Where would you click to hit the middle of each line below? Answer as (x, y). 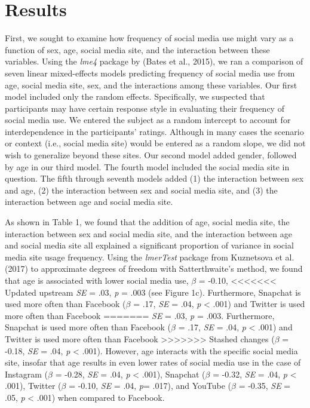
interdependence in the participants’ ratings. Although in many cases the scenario (154, 131)
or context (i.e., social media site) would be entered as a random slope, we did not (155, 143)
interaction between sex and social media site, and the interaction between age (148, 233)
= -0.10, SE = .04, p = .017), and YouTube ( (150, 386)
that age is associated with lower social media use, (97, 280)
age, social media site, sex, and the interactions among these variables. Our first (151, 85)
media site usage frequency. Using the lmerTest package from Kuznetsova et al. (150, 257)
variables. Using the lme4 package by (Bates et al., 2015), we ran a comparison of (154, 61)
